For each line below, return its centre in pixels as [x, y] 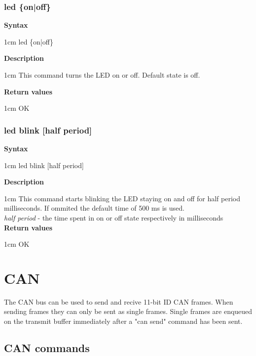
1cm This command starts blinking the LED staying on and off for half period [122, 198]
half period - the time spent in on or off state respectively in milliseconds [114, 217]
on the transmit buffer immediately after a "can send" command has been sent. [123, 321]
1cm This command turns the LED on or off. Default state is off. [102, 75]
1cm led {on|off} [29, 41]
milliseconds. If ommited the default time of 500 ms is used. [94, 208]
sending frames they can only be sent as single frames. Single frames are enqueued [128, 311]
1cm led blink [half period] [44, 165]
